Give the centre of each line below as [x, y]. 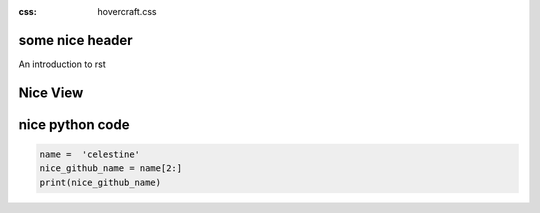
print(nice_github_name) [100, 182]
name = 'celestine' [89, 154]
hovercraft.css [127, 11]
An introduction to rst [62, 64]
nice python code [74, 124]
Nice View [51, 92]
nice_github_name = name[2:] [111, 168]
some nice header [76, 40]
